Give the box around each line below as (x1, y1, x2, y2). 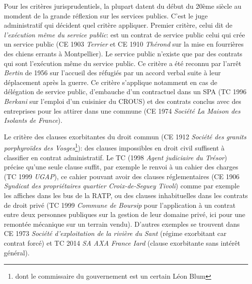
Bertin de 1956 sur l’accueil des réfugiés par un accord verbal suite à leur (4, 67, 221, 78)
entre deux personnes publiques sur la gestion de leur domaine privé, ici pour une (4, 209, 246, 219)
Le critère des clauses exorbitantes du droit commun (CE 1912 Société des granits (4, 131, 247, 141)
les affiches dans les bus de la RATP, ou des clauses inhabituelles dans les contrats (4, 190, 248, 200)
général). (4, 247, 30, 257)
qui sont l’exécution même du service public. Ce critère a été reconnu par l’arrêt (4, 58, 241, 68)
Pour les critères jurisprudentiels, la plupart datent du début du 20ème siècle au (4, 1, 242, 11)
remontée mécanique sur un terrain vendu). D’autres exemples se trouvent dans (4, 218, 240, 229)
